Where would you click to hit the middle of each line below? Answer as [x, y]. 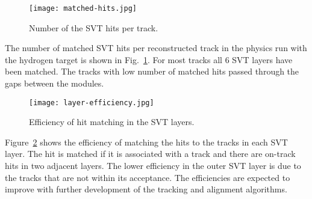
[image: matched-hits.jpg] [83, 8]
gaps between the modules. [55, 83]
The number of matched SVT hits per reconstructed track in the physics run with [156, 48]
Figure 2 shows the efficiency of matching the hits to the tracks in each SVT [146, 142]
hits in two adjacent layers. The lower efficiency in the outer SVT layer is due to [153, 166]
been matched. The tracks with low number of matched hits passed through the [152, 71]
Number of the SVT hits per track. [94, 27]
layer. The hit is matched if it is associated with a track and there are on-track [150, 154]
